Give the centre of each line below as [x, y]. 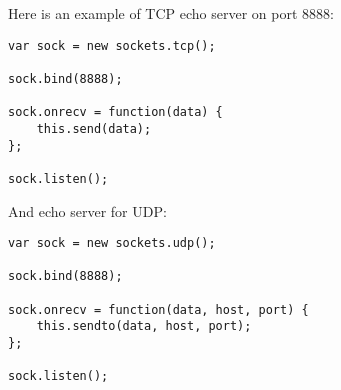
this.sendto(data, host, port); [144, 326]
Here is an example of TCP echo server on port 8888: [171, 13]
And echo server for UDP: [87, 210]
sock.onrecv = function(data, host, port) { [158, 309]
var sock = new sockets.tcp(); [112, 45]
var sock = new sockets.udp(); [112, 243]
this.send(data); [94, 128]
